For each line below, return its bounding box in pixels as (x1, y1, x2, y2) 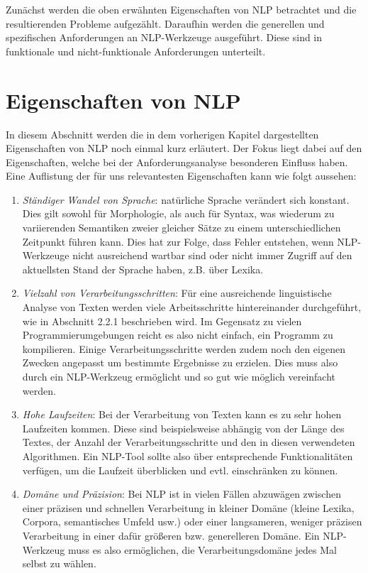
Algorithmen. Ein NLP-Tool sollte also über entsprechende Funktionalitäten (22, 448, 353, 463)
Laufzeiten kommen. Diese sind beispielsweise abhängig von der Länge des (22, 420, 345, 435)
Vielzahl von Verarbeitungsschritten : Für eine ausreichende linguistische (22, 285, 332, 300)
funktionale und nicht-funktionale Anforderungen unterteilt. (6, 43, 266, 58)
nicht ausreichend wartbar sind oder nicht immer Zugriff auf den (72, 248, 352, 263)
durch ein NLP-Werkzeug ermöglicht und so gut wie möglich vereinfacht (22, 369, 336, 383)
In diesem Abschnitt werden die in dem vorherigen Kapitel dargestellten (6, 126, 319, 141)
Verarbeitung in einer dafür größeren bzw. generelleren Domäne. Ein (22, 528, 320, 542)
